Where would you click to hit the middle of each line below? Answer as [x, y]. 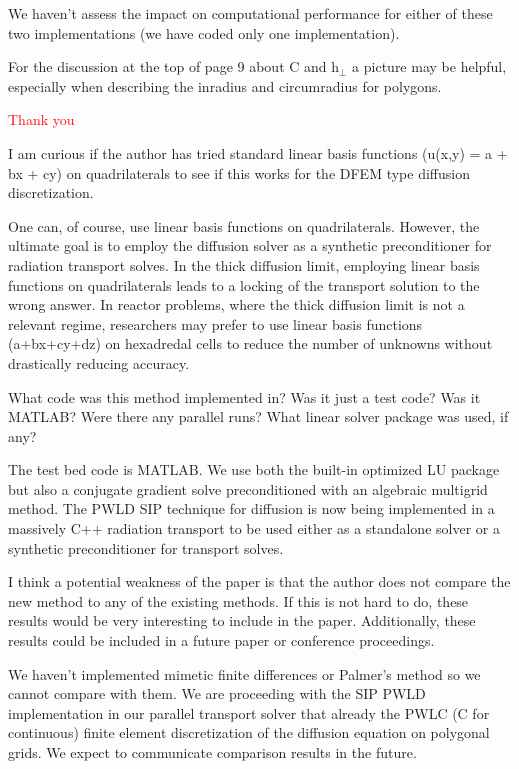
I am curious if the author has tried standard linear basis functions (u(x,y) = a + [258, 152]
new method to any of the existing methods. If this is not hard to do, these [238, 600]
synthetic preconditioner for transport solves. [146, 547]
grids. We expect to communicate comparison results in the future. [212, 752]
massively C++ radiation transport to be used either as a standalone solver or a [254, 528]
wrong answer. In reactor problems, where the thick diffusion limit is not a [236, 304]
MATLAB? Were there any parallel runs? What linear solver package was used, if [258, 416]
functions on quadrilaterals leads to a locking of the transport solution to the [244, 284]
